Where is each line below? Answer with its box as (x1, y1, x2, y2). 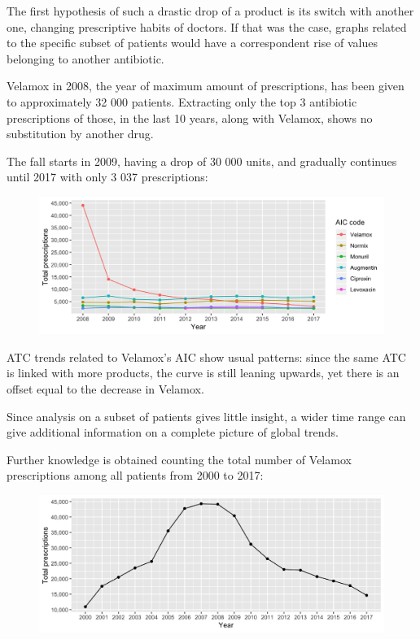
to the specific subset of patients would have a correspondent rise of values (7, 34, 378, 51)
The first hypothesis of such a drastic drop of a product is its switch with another (7, 2, 414, 19)
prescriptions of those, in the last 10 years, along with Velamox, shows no (7, 109, 373, 126)
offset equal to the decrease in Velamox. (7, 380, 204, 398)
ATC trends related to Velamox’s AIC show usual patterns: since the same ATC (7, 348, 406, 365)
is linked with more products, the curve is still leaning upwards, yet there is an (7, 364, 400, 381)
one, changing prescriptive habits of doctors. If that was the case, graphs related (7, 18, 407, 35)
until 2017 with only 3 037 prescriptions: (7, 168, 208, 185)
